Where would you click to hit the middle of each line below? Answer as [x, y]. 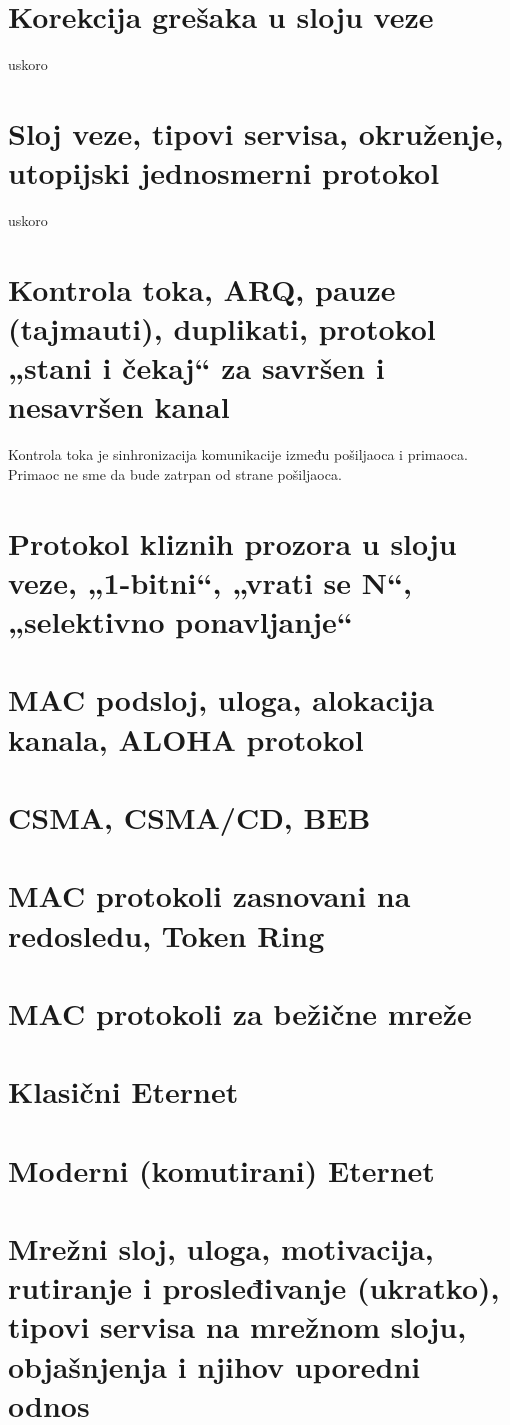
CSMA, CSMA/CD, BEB [189, 817]
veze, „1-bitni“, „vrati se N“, [210, 581]
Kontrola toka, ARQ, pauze [202, 288]
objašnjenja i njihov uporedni [214, 1365]
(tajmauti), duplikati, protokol [222, 328]
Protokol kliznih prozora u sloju [232, 542]
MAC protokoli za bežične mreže [240, 1012]
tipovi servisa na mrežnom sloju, [237, 1326]
